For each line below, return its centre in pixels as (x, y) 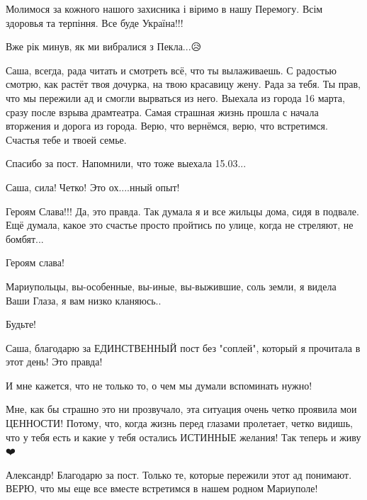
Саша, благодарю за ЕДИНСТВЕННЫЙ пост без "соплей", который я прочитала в (183, 347)
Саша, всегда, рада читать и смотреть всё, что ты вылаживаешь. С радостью (171, 70)
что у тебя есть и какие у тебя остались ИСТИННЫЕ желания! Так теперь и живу (183, 437)
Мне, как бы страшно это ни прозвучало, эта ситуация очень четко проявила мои (181, 409)
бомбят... (25, 238)
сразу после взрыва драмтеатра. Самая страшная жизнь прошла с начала (162, 112)
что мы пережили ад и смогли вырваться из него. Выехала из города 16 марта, (175, 97)
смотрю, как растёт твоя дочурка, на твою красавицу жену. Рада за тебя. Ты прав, (183, 84)
